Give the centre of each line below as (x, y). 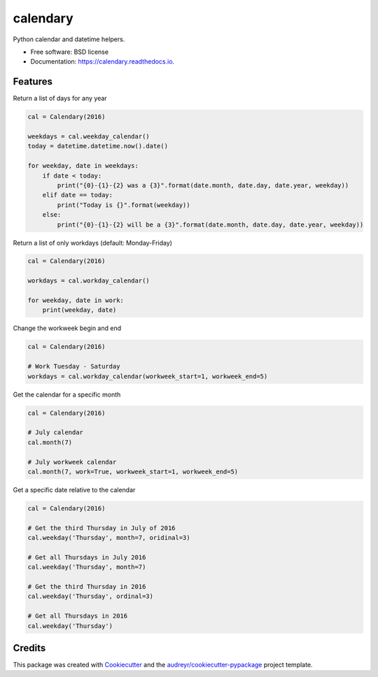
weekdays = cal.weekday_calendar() (89, 136)
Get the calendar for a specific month (67, 394)
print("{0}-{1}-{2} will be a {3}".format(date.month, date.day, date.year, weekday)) (210, 225)
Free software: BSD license (69, 52)
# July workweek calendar (72, 462)
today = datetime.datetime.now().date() (98, 146)
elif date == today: (78, 195)
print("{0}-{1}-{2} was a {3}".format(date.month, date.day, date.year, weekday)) (203, 185)
